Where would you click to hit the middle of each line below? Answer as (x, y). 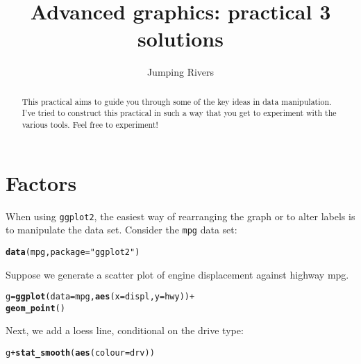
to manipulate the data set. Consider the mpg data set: (121, 230)
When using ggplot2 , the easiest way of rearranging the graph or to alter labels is (180, 216)
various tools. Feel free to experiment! (90, 125)
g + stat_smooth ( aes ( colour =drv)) (80, 353)
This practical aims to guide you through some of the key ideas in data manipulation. (177, 101)
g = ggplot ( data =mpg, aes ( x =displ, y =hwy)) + (100, 297)
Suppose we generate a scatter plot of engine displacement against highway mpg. (177, 274)
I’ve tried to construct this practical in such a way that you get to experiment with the (179, 113)
